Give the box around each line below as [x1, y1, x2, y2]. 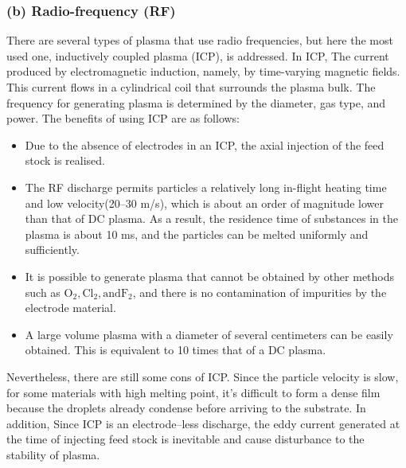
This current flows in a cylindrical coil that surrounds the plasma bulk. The [6, 79, 376, 95]
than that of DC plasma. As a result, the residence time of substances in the [25, 210, 399, 227]
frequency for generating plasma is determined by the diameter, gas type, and [6, 94, 386, 111]
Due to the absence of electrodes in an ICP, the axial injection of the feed [25, 136, 385, 153]
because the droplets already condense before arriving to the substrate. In [6, 400, 366, 416]
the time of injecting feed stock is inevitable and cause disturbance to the [6, 431, 365, 447]
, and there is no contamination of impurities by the [132, 283, 387, 300]
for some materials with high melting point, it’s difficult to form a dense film [6, 384, 381, 400]
